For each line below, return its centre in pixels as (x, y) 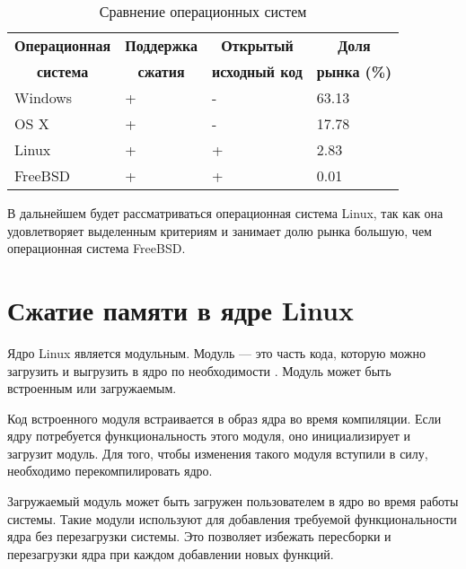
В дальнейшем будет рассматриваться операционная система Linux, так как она (225, 213)
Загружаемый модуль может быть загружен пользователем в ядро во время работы (233, 501)
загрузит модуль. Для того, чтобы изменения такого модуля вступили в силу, (218, 453)
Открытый (257, 45)
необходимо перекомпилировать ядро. (110, 471)
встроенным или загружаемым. (92, 388)
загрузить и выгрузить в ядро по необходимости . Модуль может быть (199, 370)
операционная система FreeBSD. (97, 248)
